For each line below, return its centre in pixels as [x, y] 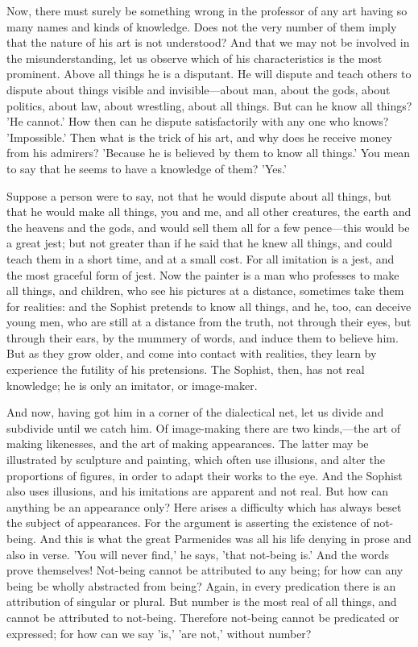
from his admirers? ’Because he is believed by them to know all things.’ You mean [209, 153]
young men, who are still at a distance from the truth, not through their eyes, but [209, 322]
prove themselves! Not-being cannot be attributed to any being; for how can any [205, 570]
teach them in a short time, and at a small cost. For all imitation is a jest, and [201, 258]
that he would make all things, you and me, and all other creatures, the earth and [209, 212]
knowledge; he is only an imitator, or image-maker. [132, 385]
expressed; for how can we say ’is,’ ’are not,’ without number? [159, 633]
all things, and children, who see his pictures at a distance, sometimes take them [205, 290]
